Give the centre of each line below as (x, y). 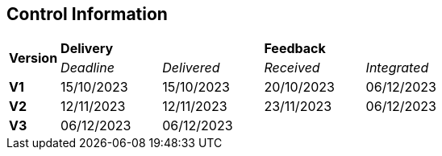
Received (292, 68)
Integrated (397, 68)
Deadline (88, 68)
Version (33, 58)
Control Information (87, 14)
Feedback (295, 49)
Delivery (87, 49)
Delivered (191, 68)
